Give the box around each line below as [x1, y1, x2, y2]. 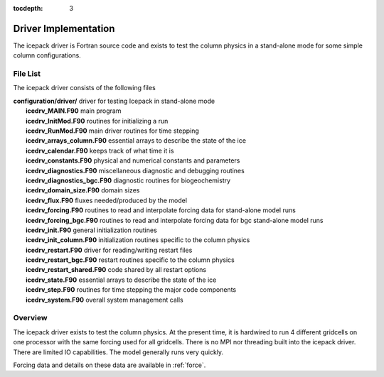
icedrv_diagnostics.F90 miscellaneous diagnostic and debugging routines [26, 166, 245, 175]
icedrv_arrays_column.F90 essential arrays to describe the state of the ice [26, 136, 247, 145]
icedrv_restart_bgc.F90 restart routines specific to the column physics [26, 256, 235, 264]
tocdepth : [13, 4, 43, 12]
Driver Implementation [13, 22, 115, 35]
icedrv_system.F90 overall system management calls [26, 295, 184, 304]
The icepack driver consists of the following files [13, 84, 156, 92]
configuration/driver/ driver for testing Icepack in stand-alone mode [13, 97, 215, 105]
